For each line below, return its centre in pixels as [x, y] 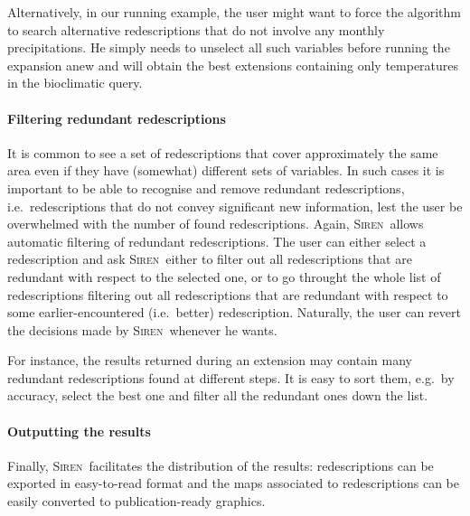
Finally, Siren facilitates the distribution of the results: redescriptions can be [221, 465]
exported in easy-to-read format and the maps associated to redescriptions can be [233, 483]
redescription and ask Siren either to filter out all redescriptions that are [210, 259]
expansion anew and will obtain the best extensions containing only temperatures [233, 65]
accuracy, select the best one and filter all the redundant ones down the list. [218, 395]
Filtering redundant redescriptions [117, 118]
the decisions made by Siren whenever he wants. [142, 329]
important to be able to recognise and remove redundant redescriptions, [206, 188]
